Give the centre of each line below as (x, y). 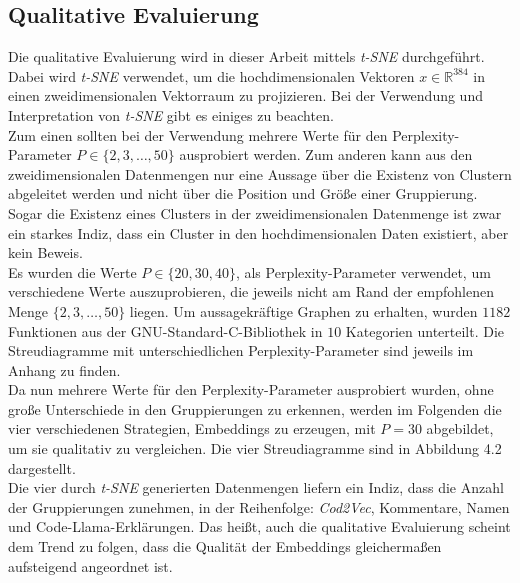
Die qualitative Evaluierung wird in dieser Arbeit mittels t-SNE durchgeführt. (246, 56)
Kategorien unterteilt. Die (425, 330)
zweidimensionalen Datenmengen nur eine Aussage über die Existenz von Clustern (260, 173)
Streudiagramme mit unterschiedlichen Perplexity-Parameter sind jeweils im (241, 350)
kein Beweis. (45, 252)
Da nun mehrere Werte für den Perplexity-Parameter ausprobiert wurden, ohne (251, 389)
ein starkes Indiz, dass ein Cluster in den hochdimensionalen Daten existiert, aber (258, 232)
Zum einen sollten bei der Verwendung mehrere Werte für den (198, 134)
